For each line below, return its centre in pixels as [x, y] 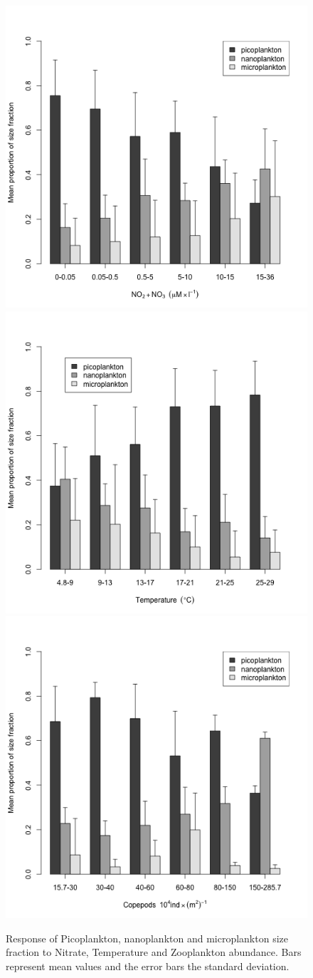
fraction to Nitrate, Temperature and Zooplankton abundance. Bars [154, 952]
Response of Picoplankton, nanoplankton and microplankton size [147, 938]
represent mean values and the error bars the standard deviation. [148, 966]
